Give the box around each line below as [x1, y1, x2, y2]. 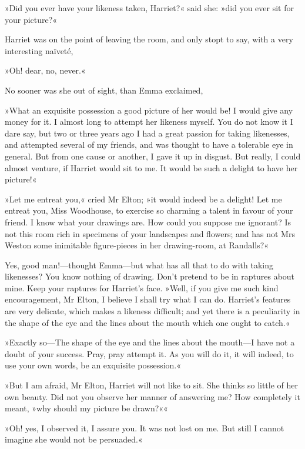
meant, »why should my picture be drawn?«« [5, 402, 168, 414]
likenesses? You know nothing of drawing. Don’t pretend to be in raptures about [5, 270, 295, 282]
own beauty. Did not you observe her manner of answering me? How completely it [5, 390, 300, 403]
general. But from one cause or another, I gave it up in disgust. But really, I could [5, 149, 301, 162]
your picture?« [5, 13, 58, 25]
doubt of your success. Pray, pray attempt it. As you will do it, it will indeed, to [5, 347, 294, 360]
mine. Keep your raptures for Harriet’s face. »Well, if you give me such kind [5, 281, 279, 294]
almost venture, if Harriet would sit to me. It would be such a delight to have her [5, 161, 298, 174]
